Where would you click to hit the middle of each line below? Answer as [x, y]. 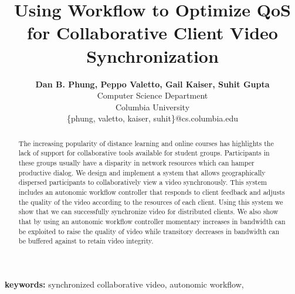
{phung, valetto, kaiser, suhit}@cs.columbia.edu [152, 118]
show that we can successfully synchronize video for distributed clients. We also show [148, 212]
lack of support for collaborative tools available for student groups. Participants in [144, 153]
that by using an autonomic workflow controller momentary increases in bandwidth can [152, 221]
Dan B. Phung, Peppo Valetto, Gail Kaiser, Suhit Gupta [152, 84]
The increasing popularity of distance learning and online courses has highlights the [146, 143]
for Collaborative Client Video [152, 33]
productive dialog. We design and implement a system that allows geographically [142, 172]
